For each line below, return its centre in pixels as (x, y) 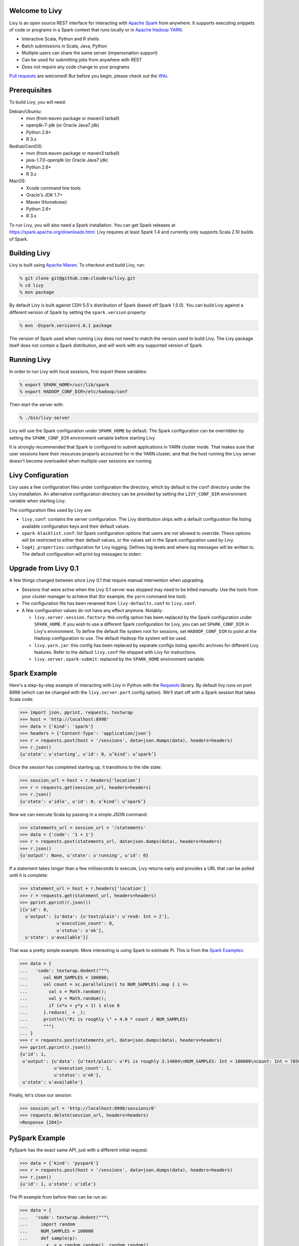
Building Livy (30, 253)
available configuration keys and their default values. (76, 526)
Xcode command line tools (53, 188)
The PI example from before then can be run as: (58, 1197)
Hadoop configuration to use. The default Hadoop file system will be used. (111, 638)
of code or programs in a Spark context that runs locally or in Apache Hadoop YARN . (96, 29)
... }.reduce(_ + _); (53, 1012)
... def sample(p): (49, 1238)
